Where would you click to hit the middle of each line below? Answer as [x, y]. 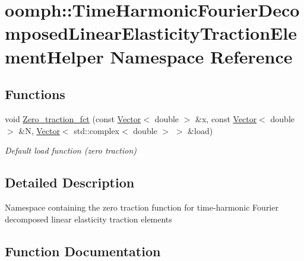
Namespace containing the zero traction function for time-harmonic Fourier [142, 207]
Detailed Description [70, 182]
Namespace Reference [201, 56]
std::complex [96, 130]
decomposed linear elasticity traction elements [88, 219]
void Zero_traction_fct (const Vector [73, 118]
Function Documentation [83, 251]
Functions [35, 94]
